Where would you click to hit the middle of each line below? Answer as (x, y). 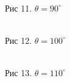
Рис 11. (19, 8)
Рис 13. (19, 72)
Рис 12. (19, 40)
